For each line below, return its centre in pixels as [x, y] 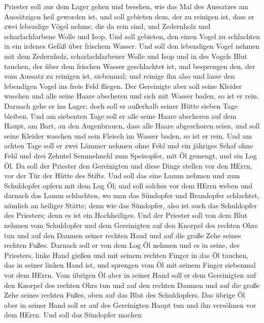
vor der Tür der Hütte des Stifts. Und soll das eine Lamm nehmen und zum [122, 175]
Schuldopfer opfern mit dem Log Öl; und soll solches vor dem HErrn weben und [128, 185]
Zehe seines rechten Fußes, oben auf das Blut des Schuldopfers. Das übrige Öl [125, 295]
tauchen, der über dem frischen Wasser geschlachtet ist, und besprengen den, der [130, 66]
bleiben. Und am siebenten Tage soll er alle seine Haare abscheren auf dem [120, 116]
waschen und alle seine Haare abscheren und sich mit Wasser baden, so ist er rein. [132, 96]
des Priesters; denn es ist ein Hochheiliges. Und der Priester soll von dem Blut [126, 215]
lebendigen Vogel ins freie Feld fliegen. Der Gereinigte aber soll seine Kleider [123, 86]
